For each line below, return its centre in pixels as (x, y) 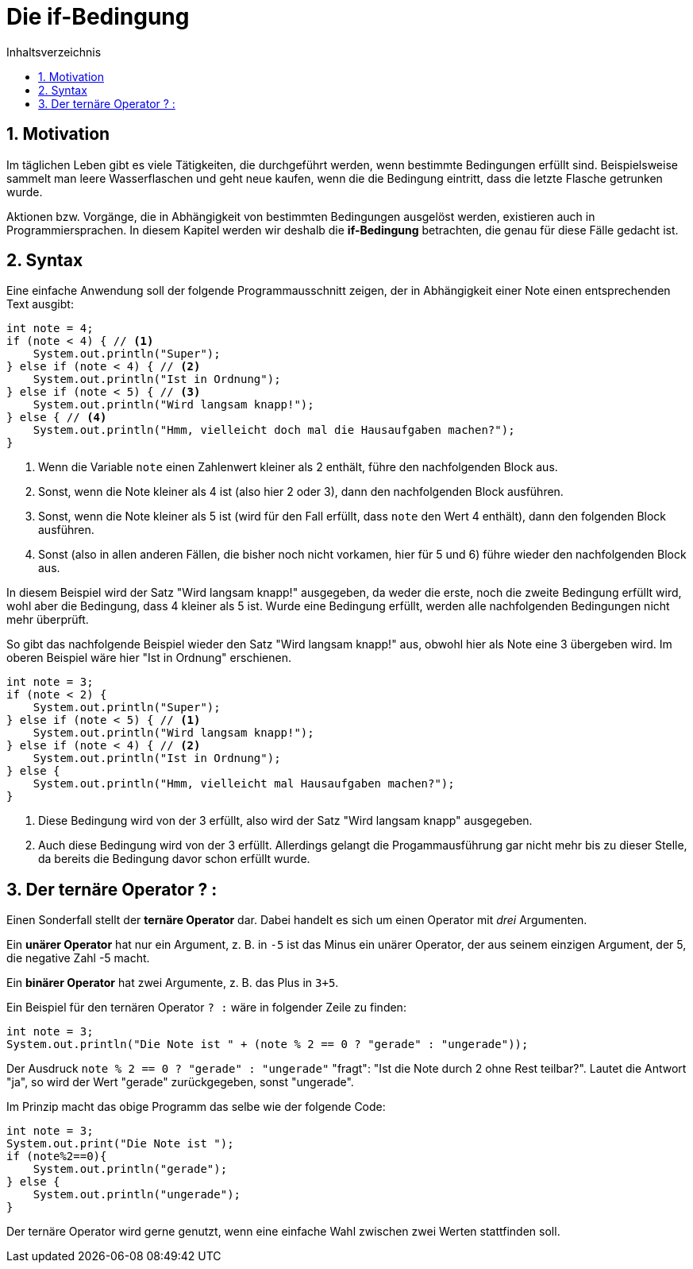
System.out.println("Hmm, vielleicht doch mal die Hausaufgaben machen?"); (274, 430)
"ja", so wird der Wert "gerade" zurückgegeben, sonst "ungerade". (180, 1082)
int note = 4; (50, 329)
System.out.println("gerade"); (130, 1169)
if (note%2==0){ (57, 1157)
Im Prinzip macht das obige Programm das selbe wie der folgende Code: (196, 1107)
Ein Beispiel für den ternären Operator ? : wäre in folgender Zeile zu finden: (206, 1008)
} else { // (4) (57, 418)
